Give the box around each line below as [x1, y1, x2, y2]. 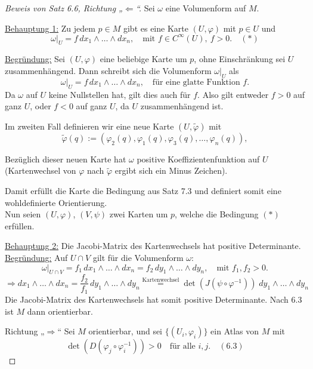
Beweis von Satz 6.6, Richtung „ [5, 2, 123, 14]
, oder [30, 100, 51, 112]
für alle [169, 342, 196, 351]
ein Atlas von [210, 325, 259, 337]
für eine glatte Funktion [152, 78, 240, 87]
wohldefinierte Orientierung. [5, 196, 107, 208]
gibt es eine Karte [123, 21, 188, 34]
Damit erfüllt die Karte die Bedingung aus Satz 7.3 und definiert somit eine [5, 184, 281, 197]
